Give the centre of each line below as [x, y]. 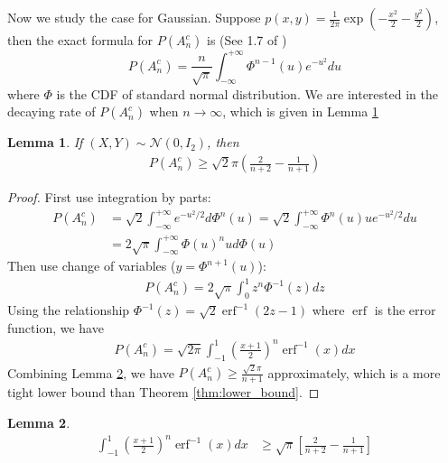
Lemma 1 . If [45, 142]
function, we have [56, 327]
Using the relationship [69, 310]
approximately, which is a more [354, 372]
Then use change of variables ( [92, 266]
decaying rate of [51, 111]
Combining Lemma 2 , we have [91, 372]
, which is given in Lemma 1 [300, 111]
